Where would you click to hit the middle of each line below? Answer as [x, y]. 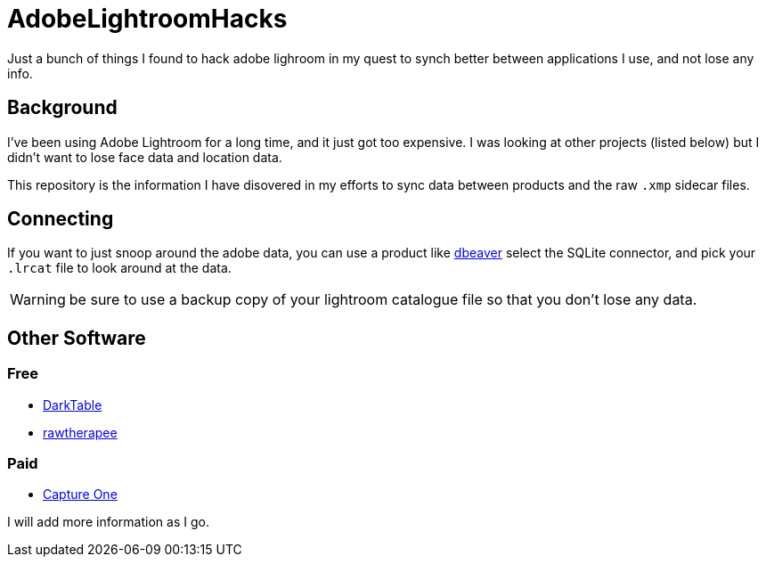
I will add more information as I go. [108, 522]
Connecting [61, 219]
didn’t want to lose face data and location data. [145, 157]
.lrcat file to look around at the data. [119, 268]
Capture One [80, 495]
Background [62, 108]
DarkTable [73, 405]
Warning [38, 300]
